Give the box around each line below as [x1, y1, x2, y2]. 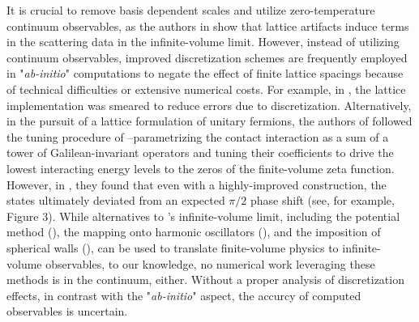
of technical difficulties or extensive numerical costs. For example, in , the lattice [6, 80, 406, 97]
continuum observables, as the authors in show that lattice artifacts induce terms [6, 17, 409, 34]
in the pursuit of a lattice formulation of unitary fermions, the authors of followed [6, 112, 413, 129]
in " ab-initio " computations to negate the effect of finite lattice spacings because [6, 65, 404, 82]
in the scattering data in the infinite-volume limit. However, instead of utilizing [6, 33, 400, 50]
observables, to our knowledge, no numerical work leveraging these [45, 255, 375, 272]
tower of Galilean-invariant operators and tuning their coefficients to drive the [6, 144, 394, 161]
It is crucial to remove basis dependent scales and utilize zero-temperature [6, 2, 375, 18]
